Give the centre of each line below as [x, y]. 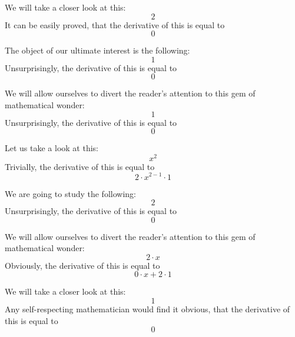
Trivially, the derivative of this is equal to [80, 166]
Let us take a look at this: [52, 148]
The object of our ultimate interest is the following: [97, 50]
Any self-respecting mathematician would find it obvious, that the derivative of [147, 309]
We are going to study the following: [70, 193]
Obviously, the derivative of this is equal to [82, 265]
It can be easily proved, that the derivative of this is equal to [115, 24]
